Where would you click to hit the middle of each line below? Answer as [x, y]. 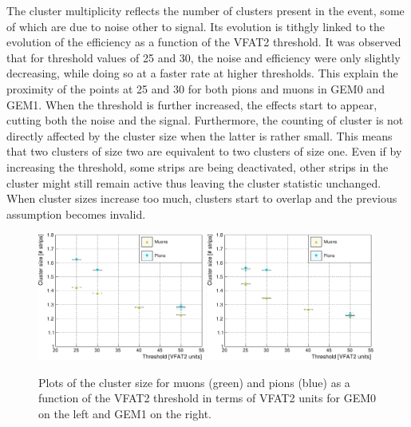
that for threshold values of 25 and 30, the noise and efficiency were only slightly [204, 57]
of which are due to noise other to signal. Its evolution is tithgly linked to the [196, 26]
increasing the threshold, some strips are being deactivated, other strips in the [198, 166]
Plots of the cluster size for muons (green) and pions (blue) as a [194, 382]
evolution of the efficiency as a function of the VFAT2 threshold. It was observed [204, 42]
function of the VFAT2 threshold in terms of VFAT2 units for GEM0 [207, 398]
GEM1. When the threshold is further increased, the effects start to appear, [192, 104]
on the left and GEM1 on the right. [125, 413]
